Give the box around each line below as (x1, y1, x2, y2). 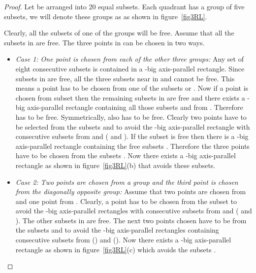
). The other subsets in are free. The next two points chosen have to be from (15, 215, 247, 225)
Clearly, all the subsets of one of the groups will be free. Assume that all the (4, 28, 234, 38)
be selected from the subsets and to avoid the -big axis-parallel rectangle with (15, 121, 250, 132)
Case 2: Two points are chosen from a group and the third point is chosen (15, 176, 238, 187)
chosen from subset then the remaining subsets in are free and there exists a (15, 92, 245, 102)
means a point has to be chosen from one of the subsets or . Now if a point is (15, 83, 249, 93)
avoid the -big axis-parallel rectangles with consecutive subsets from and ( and (15, 205, 252, 216)
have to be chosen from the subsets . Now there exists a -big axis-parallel (15, 150, 236, 161)
